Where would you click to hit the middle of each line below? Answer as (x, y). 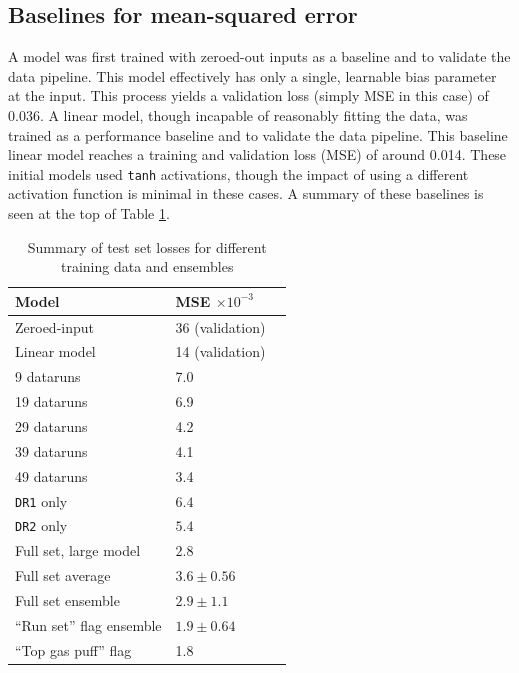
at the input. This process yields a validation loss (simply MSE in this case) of (248, 95)
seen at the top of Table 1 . (89, 213)
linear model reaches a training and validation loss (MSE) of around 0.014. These (257, 154)
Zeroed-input (55, 326)
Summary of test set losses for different (147, 246)
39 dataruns (51, 450)
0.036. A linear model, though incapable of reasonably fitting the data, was (238, 114)
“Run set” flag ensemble (88, 624)
